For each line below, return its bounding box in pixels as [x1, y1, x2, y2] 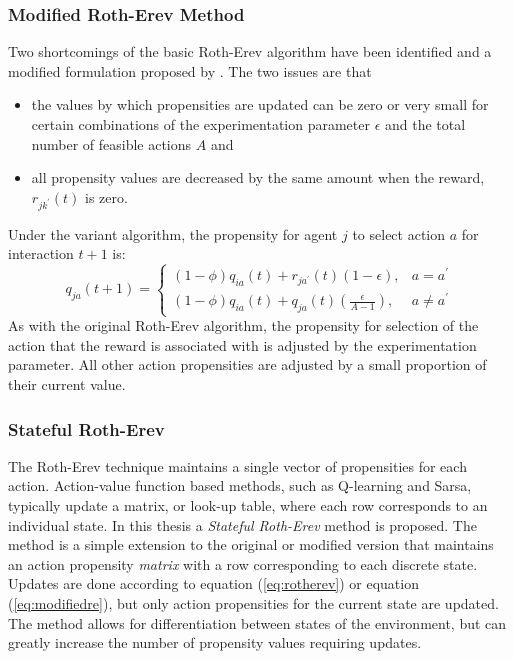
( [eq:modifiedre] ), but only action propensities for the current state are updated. [8, 593, 499, 613]
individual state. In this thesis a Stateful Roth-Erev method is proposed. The [8, 514, 477, 535]
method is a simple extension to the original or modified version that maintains [8, 534, 494, 555]
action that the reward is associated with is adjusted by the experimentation [8, 334, 477, 355]
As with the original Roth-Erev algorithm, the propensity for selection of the [8, 315, 479, 336]
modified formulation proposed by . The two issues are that [8, 60, 372, 81]
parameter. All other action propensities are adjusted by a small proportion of [8, 354, 487, 375]
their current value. [8, 374, 126, 395]
